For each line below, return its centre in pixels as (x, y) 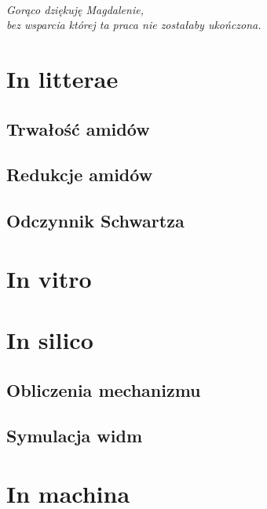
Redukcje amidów (80, 175)
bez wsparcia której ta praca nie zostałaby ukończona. (134, 25)
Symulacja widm (75, 436)
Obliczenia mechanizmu (104, 389)
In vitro (49, 278)
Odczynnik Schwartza (95, 221)
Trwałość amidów (78, 128)
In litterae (62, 78)
